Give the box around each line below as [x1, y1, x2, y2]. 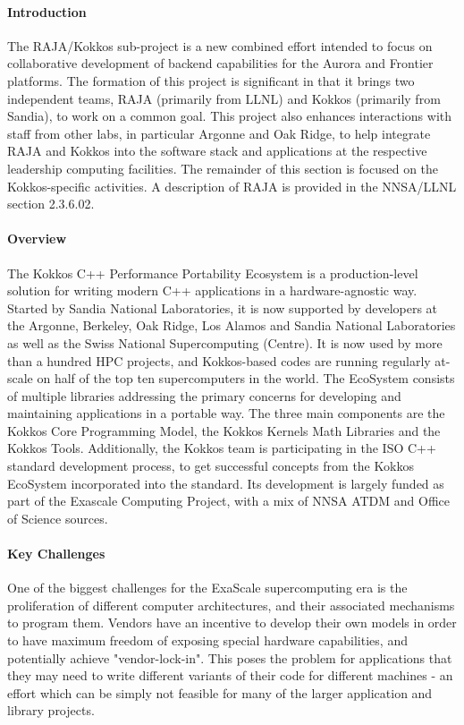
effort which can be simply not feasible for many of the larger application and [7, 683, 433, 702]
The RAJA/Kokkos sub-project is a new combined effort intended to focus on [7, 36, 433, 55]
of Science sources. [7, 508, 108, 527]
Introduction [7, 2, 87, 21]
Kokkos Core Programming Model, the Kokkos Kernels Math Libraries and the [7, 421, 441, 439]
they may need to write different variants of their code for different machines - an [7, 666, 453, 685]
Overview [7, 229, 67, 248]
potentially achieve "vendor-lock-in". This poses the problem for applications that [7, 648, 452, 667]
